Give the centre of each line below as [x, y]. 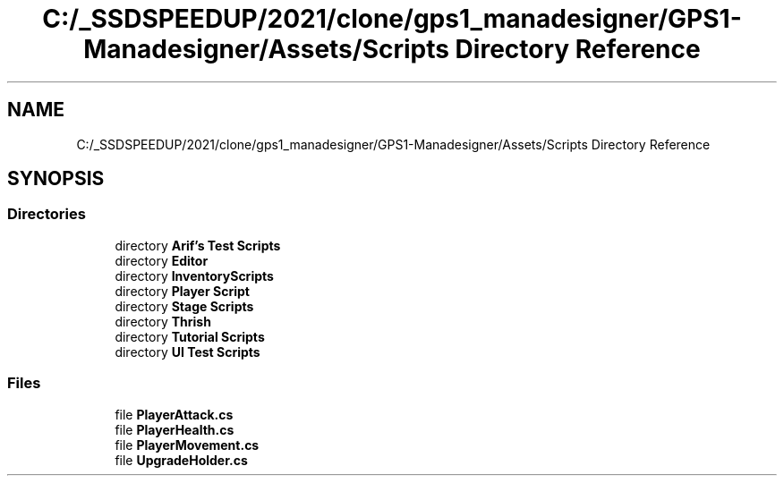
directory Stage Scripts [184, 306]
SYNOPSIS [56, 179]
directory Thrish [163, 321]
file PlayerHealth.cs [175, 429]
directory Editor [162, 260]
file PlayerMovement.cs [187, 445]
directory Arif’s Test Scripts [198, 245]
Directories [47, 214]
